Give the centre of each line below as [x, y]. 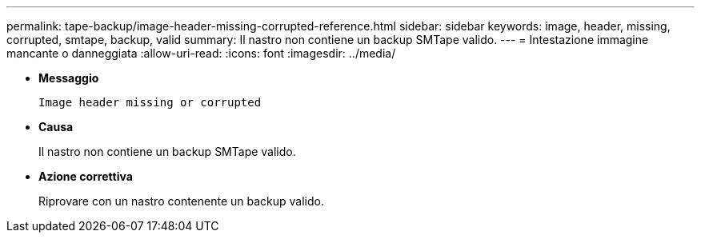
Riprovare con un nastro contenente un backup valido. [181, 201]
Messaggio [69, 78]
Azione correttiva [86, 176]
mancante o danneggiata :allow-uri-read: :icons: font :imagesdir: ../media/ [201, 53]
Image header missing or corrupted [150, 102]
